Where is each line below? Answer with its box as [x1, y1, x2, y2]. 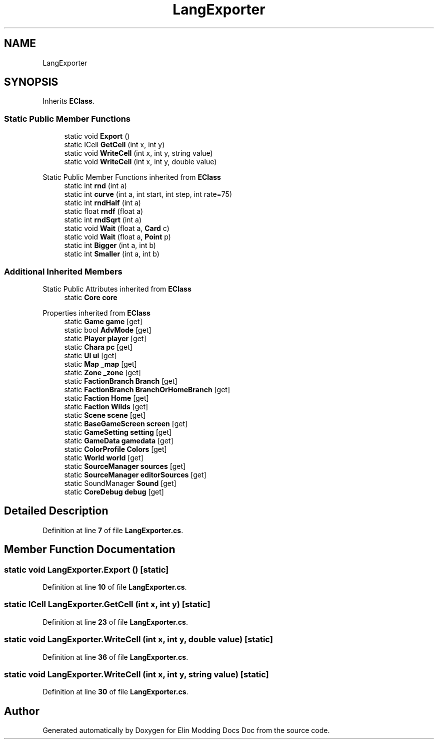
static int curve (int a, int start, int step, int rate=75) [64, 190, 232, 199]
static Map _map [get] [64, 359, 137, 368]
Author [4, 704, 39, 717]
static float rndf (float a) [64, 207, 143, 216]
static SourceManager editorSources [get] [64, 470, 206, 479]
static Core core [64, 293, 117, 302]
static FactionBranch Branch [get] [64, 376, 177, 385]
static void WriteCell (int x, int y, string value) [64, 149, 213, 158]
